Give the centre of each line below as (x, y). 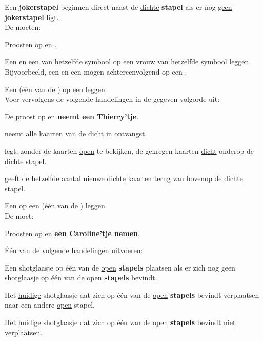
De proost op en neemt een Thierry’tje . (72, 116)
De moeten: (23, 27)
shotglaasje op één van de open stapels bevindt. (81, 277)
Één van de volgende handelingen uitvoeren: (74, 250)
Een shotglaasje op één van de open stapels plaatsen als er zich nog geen (120, 267)
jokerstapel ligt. (32, 17)
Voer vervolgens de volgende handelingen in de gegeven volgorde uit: (112, 99)
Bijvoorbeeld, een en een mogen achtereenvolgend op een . (96, 71)
